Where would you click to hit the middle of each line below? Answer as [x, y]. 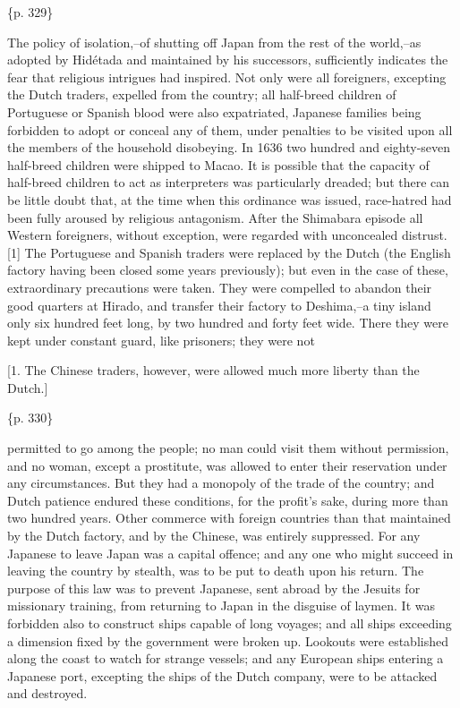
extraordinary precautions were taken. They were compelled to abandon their [220, 287]
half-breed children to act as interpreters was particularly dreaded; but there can [229, 182]
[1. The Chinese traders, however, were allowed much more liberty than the [213, 370]
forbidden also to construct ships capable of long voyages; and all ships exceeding [230, 623]
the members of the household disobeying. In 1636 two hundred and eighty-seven [229, 147]
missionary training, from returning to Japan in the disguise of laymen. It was [221, 606]
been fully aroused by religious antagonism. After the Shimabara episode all [215, 217]
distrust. [424, 235]
